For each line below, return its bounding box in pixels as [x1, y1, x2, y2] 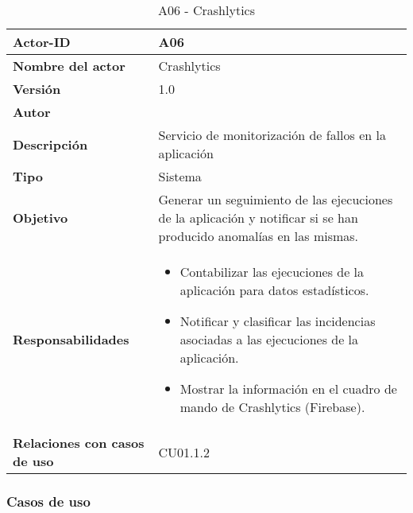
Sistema [158, 167, 202, 185]
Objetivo [13, 208, 68, 227]
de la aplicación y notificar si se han [158, 208, 358, 227]
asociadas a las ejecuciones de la [179, 330, 359, 348]
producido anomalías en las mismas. [158, 227, 359, 245]
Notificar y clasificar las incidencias [179, 312, 376, 330]
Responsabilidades [13, 330, 129, 348]
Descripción [13, 134, 88, 154]
